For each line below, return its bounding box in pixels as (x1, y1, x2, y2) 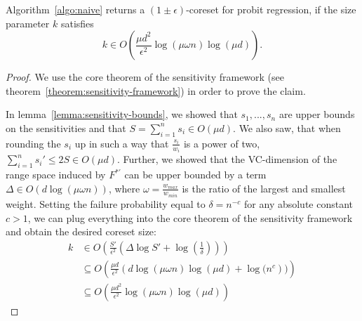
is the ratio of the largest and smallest (182, 181, 346, 195)
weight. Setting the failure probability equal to (6, 197, 206, 211)
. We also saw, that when (233, 120, 341, 135)
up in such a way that (74, 136, 169, 150)
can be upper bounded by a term (124, 167, 267, 182)
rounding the (6, 136, 61, 150)
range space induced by (6, 167, 106, 182)
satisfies (60, 15, 94, 30)
